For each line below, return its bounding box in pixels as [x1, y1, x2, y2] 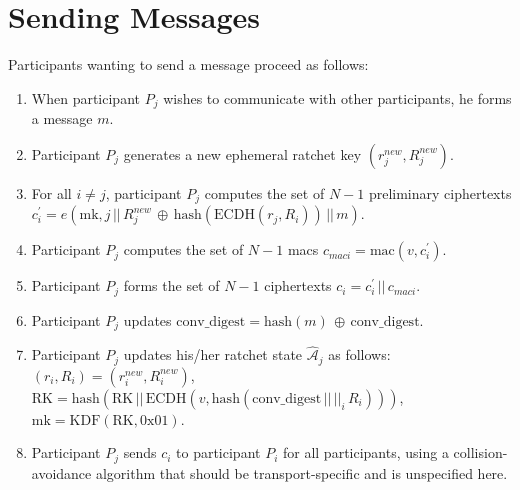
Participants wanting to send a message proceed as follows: [8, 54, 369, 75]
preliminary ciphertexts [368, 182, 512, 203]
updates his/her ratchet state [123, 344, 303, 365]
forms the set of [123, 275, 220, 296]
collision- [453, 442, 508, 463]
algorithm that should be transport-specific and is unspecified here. [95, 462, 508, 483]
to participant [176, 442, 261, 463]
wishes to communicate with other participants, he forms [163, 87, 512, 108]
